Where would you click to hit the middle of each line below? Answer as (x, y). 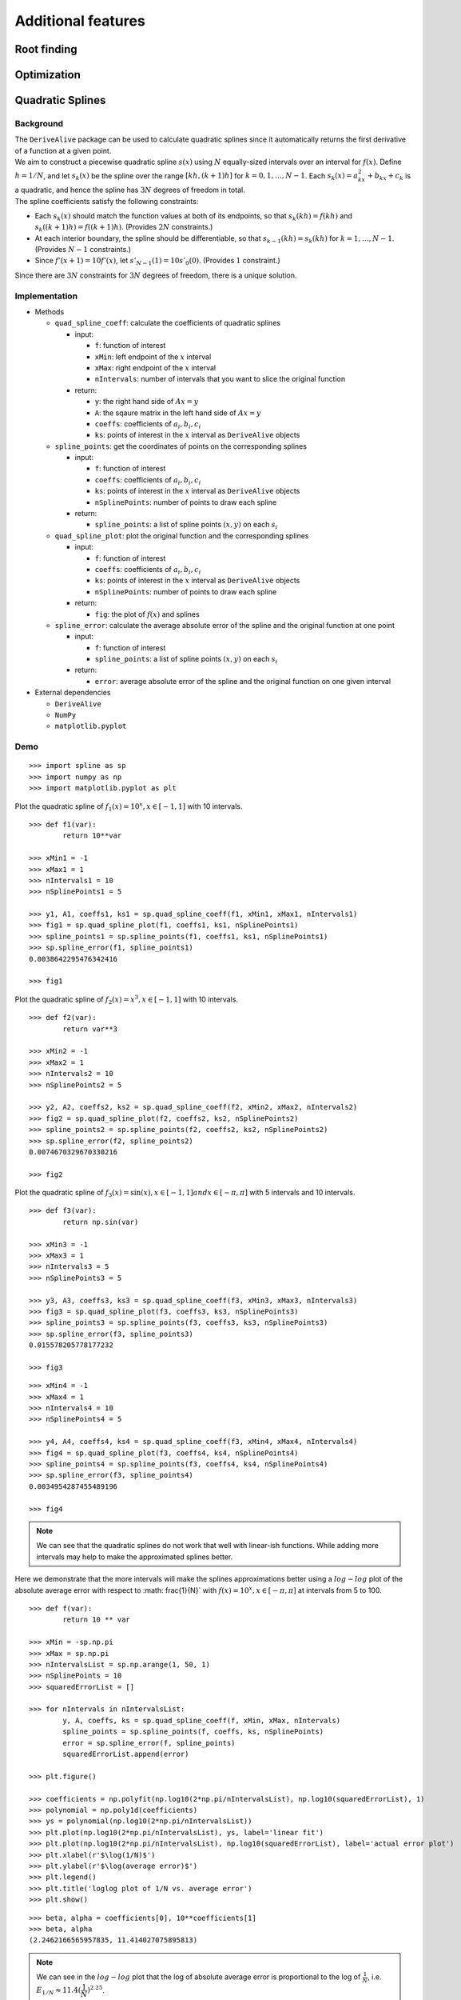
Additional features (80, 21)
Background (39, 123)
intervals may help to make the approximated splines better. (135, 1557)
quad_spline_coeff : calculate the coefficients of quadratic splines (168, 323)
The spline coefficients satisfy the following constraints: (107, 201)
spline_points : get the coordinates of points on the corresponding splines (181, 446)
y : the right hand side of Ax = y (147, 402)
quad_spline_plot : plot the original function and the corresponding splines (182, 535)
